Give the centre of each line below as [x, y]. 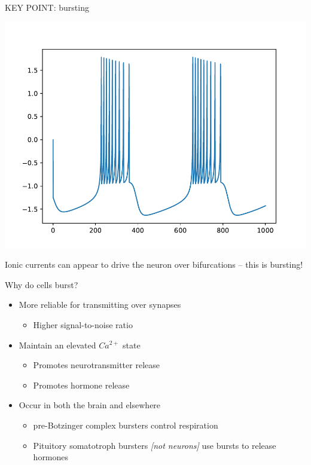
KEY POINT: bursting [47, 7]
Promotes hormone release [81, 385]
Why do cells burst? [42, 284]
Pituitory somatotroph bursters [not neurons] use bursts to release [155, 445]
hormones [51, 457]
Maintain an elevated [57, 345]
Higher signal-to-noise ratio [83, 324]
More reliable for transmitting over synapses [100, 305]
